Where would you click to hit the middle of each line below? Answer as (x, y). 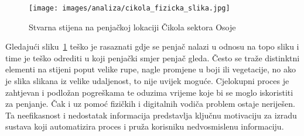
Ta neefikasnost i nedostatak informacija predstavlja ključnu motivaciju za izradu (151, 115)
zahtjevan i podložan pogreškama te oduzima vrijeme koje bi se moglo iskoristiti (149, 92)
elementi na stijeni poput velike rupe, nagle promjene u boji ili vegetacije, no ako (151, 69)
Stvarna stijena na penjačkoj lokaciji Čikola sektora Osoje (132, 27)
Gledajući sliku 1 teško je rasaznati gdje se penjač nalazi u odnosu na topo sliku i (152, 46)
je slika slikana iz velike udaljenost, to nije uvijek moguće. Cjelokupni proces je (147, 81)
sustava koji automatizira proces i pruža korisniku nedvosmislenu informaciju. (145, 126)
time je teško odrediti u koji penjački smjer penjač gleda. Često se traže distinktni (153, 57)
